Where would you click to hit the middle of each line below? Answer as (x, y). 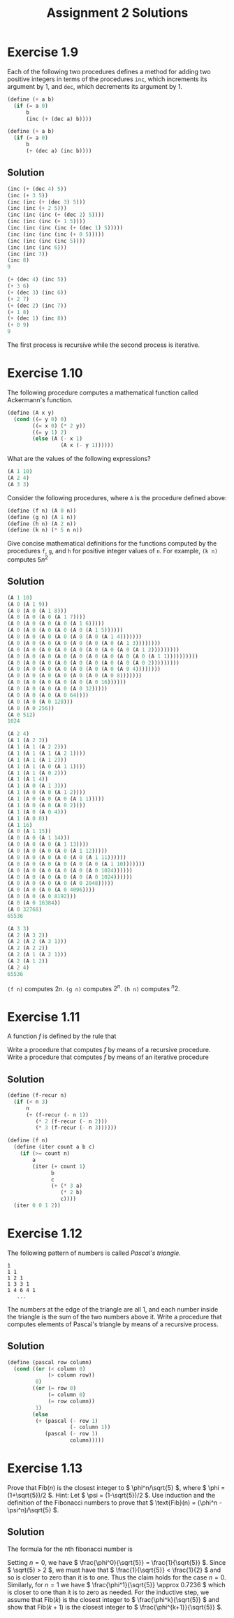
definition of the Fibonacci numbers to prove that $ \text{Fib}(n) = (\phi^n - (115, 1503)
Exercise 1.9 (43, 52)
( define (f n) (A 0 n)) (42, 511)
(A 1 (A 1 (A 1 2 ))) (37, 760)
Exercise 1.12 (45, 1234)
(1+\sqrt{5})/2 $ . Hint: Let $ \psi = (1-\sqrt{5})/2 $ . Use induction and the (111, 1495)
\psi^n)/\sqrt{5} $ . (33, 1510)
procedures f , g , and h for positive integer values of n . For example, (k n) (112, 551)
